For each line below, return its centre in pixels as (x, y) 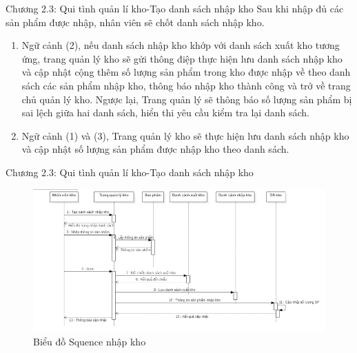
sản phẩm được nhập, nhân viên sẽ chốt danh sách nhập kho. (135, 22)
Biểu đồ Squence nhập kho (90, 341)
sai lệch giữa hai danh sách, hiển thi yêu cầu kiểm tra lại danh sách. (165, 113)
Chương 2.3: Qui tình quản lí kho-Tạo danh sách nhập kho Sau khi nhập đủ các (175, 8)
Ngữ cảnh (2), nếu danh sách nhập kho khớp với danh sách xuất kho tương (181, 45)
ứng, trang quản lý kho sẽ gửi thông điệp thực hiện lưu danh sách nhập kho (182, 58)
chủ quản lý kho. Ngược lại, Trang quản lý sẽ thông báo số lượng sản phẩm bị (187, 99)
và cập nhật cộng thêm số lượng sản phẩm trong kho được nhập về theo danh (186, 72)
